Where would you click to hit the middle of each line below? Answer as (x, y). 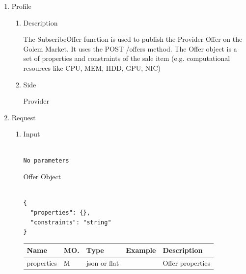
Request (24, 117)
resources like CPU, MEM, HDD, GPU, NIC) (92, 68)
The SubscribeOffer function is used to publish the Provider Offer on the (133, 39)
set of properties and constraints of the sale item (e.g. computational (127, 58)
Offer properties (187, 263)
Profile (21, 6)
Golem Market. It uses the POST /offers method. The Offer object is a (130, 48)
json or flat (103, 263)
